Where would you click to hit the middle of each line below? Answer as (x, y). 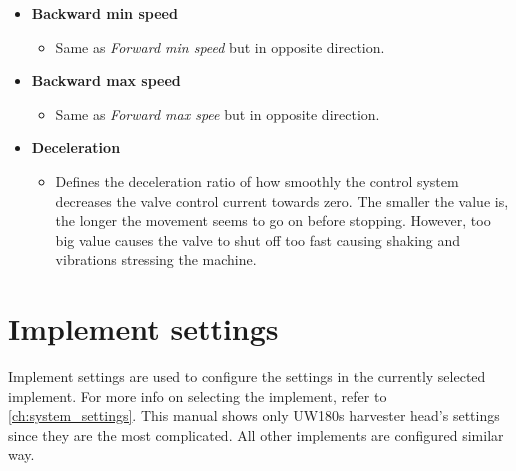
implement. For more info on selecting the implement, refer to (197, 395)
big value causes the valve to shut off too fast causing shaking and (258, 239)
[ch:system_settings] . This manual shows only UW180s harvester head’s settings (254, 415)
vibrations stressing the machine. (156, 259)
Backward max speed (106, 80)
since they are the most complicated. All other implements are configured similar (256, 434)
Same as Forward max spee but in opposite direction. (217, 113)
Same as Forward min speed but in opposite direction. (220, 46)
